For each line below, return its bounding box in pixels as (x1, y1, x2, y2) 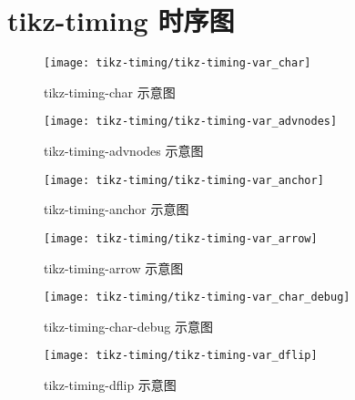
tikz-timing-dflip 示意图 (44, 375, 177, 395)
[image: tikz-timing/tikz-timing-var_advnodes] (44, 115, 338, 128)
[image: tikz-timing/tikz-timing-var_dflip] (44, 349, 318, 363)
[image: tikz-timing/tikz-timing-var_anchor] (44, 173, 324, 187)
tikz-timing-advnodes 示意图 (44, 141, 204, 160)
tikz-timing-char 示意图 (44, 82, 176, 101)
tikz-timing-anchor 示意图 (44, 200, 189, 219)
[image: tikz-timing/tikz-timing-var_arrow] (44, 231, 318, 245)
